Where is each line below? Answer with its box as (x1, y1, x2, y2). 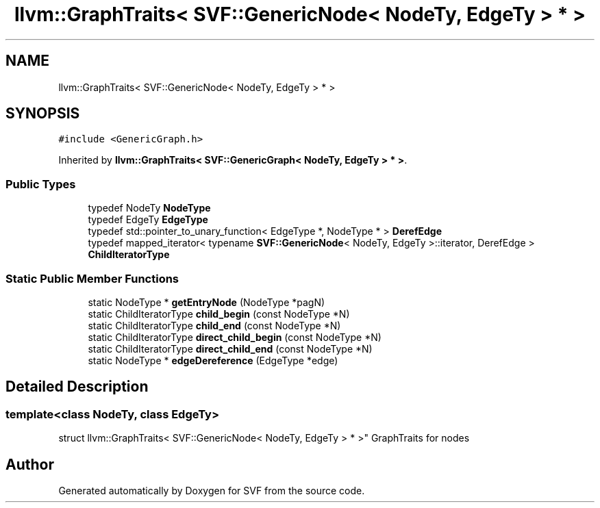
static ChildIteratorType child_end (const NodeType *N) (88, 319, 341, 331)
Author (5, 455, 54, 473)
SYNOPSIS (5, 105, 80, 123)
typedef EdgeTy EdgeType (88, 214, 208, 226)
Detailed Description (5, 378, 149, 396)
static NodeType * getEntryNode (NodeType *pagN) (88, 296, 325, 308)
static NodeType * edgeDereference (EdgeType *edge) (88, 354, 338, 366)
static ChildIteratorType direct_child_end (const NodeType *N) (88, 342, 373, 355)
